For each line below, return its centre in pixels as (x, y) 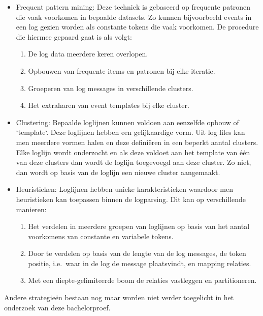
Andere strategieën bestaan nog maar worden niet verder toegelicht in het (119, 297)
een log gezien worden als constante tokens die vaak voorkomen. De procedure (137, 27)
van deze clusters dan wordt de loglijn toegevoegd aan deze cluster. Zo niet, (134, 162)
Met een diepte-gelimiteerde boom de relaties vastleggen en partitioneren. (142, 280)
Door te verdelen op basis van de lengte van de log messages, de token (137, 253)
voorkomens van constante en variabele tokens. (101, 236)
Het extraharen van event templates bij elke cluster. (109, 105)
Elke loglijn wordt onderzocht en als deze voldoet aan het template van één (133, 152)
